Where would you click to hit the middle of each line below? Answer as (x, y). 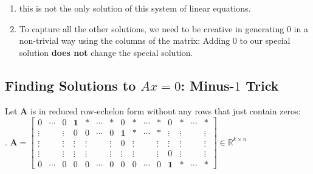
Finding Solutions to (71, 85)
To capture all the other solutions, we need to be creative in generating (152, 28)
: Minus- (208, 85)
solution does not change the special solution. (106, 52)
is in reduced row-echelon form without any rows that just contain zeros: (165, 110)
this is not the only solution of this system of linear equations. (135, 8)
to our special (265, 40)
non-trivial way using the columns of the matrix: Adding (125, 40)
